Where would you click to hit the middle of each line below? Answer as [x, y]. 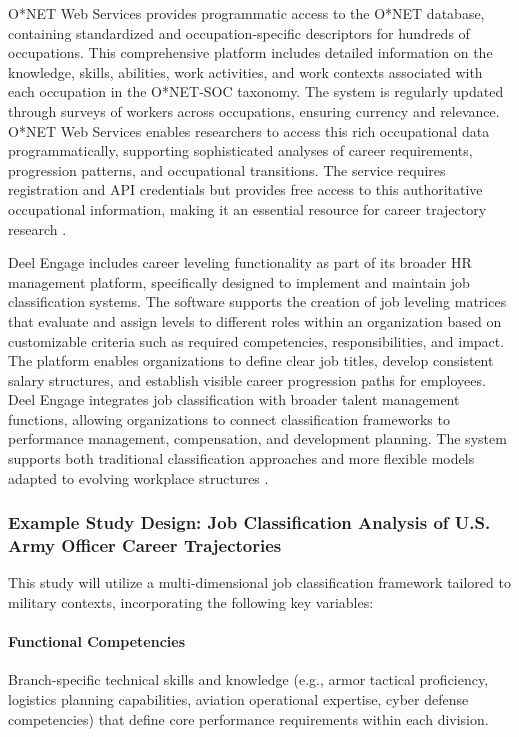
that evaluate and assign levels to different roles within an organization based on [255, 320]
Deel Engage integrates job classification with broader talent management [234, 399]
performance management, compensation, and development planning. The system [257, 438]
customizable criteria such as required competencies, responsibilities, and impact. [256, 340]
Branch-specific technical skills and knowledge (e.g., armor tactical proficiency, [248, 679]
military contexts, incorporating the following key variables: [191, 601]
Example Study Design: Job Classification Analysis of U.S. [249, 522]
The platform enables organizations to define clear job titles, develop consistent [251, 360]
